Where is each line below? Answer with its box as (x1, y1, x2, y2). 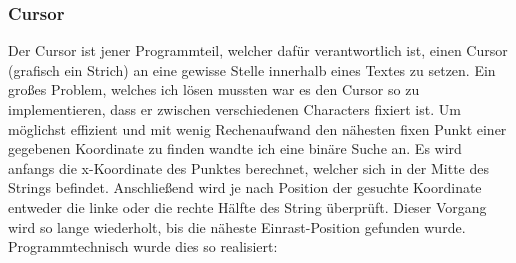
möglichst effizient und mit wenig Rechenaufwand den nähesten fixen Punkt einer (8, 118, 507, 139)
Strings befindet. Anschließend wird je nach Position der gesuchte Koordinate (8, 177, 482, 198)
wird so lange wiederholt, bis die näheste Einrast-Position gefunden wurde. (8, 216, 466, 237)
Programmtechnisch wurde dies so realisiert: (8, 236, 278, 257)
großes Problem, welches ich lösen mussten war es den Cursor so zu (8, 79, 420, 100)
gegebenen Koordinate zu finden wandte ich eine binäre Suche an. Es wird (8, 138, 462, 159)
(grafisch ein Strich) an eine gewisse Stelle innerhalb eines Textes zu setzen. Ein (8, 59, 496, 80)
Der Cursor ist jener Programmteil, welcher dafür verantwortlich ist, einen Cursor (8, 40, 508, 61)
